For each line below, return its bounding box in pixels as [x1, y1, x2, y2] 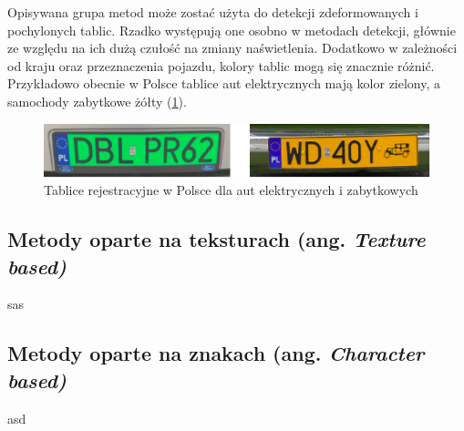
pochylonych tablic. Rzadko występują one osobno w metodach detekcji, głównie [7, 20, 456, 39]
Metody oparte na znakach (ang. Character [7, 339, 425, 367]
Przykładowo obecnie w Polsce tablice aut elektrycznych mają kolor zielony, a [7, 74, 441, 93]
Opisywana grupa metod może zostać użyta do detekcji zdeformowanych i [7, 3, 418, 21]
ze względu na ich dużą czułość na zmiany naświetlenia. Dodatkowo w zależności [7, 38, 458, 57]
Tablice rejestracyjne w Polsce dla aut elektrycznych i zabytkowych [44, 180, 418, 200]
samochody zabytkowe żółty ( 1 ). [7, 91, 187, 110]
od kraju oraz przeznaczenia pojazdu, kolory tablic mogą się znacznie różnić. [7, 56, 435, 75]
